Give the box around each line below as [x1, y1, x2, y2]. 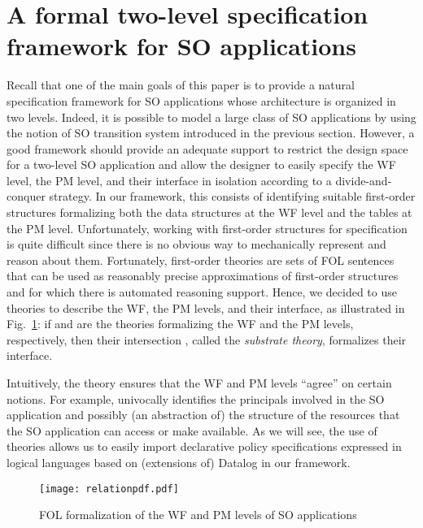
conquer [7, 188, 46, 205]
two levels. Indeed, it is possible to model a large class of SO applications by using [7, 108, 416, 125]
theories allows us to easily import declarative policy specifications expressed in [7, 438, 402, 455]
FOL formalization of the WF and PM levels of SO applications [39, 506, 357, 523]
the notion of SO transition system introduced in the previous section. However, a [7, 124, 415, 141]
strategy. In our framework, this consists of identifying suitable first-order [49, 188, 416, 205]
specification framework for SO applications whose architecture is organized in [7, 92, 396, 109]
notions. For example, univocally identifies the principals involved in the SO [7, 390, 385, 407]
